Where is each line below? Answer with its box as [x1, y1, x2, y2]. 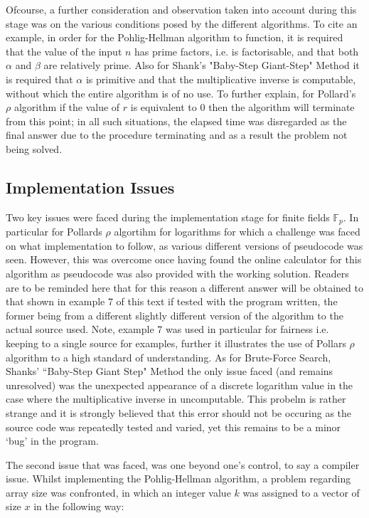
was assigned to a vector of [242, 485, 360, 499]
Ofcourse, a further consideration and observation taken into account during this [6, 2, 357, 16]
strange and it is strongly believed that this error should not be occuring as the [6, 405, 352, 420]
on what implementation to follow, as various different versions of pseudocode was [6, 238, 363, 253]
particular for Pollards [6, 224, 102, 239]
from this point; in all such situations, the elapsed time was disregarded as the [6, 113, 347, 128]
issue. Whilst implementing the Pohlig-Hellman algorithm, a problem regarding [6, 471, 351, 486]
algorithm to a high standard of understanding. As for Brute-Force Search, [6, 349, 331, 364]
